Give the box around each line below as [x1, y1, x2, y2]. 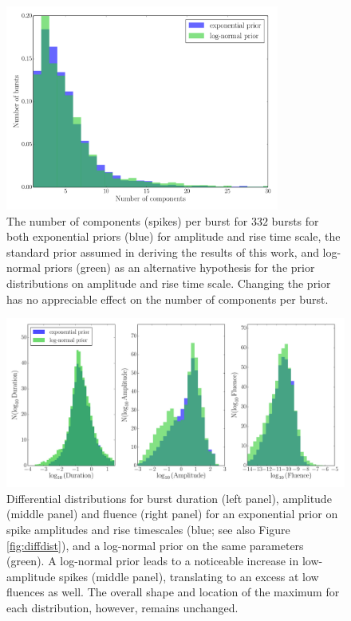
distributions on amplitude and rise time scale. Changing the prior [6, 275, 331, 292]
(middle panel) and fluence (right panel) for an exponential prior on [6, 505, 338, 522]
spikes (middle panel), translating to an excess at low [59, 568, 319, 584]
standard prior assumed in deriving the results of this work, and [6, 243, 319, 260]
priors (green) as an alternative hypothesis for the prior [44, 259, 315, 276]
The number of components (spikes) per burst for [6, 212, 248, 229]
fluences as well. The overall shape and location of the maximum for [6, 584, 340, 600]
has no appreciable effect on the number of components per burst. [6, 290, 329, 307]
